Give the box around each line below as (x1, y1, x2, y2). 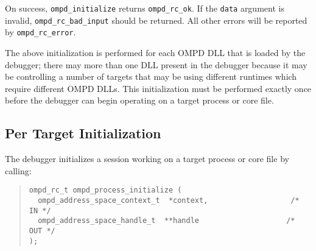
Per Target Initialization (5, 124, 161, 143)
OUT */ (29, 226, 55, 235)
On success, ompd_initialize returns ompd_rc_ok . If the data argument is (5, 2, 284, 14)
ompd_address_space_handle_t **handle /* (38, 216, 295, 225)
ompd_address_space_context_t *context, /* (38, 196, 300, 205)
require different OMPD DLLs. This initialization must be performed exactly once (5, 82, 312, 94)
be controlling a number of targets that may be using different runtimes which (5, 70, 297, 83)
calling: (5, 164, 32, 177)
